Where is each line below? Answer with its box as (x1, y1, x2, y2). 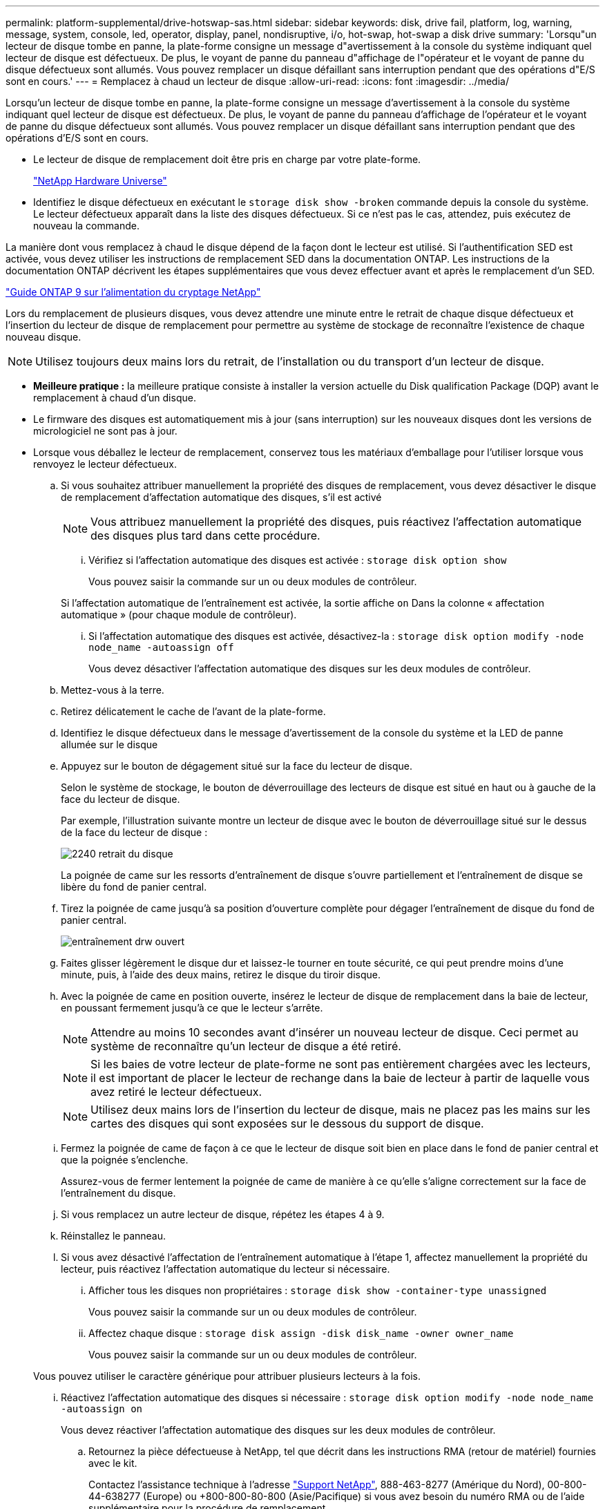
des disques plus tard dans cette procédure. (90, 529, 320, 542)
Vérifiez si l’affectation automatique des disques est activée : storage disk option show (88, 554, 507, 566)
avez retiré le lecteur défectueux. (90, 1085, 262, 1099)
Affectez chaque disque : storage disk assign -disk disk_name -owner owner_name (88, 1327, 514, 1339)
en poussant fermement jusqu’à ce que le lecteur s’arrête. (61, 1002, 323, 1014)
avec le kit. (88, 1457, 137, 1469)
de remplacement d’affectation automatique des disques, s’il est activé (61, 491, 382, 503)
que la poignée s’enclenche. (61, 1154, 189, 1166)
